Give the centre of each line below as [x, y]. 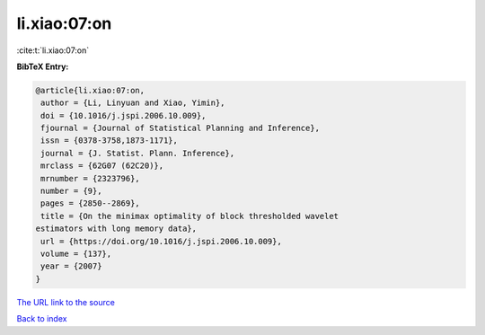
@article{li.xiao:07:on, [90, 90]
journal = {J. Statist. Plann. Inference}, [138, 153]
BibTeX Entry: [43, 66]
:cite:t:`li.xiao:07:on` [53, 50]
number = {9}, [71, 191]
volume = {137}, [76, 254]
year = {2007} [71, 266]
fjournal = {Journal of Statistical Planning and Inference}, [181, 128]
